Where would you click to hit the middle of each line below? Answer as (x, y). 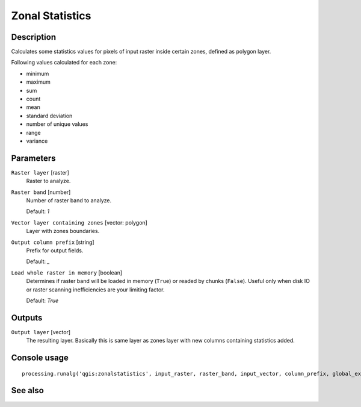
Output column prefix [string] (53, 242)
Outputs (27, 318)
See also (28, 390)
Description (34, 37)
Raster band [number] (41, 192)
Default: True (42, 300)
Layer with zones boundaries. (63, 231)
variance (37, 141)
